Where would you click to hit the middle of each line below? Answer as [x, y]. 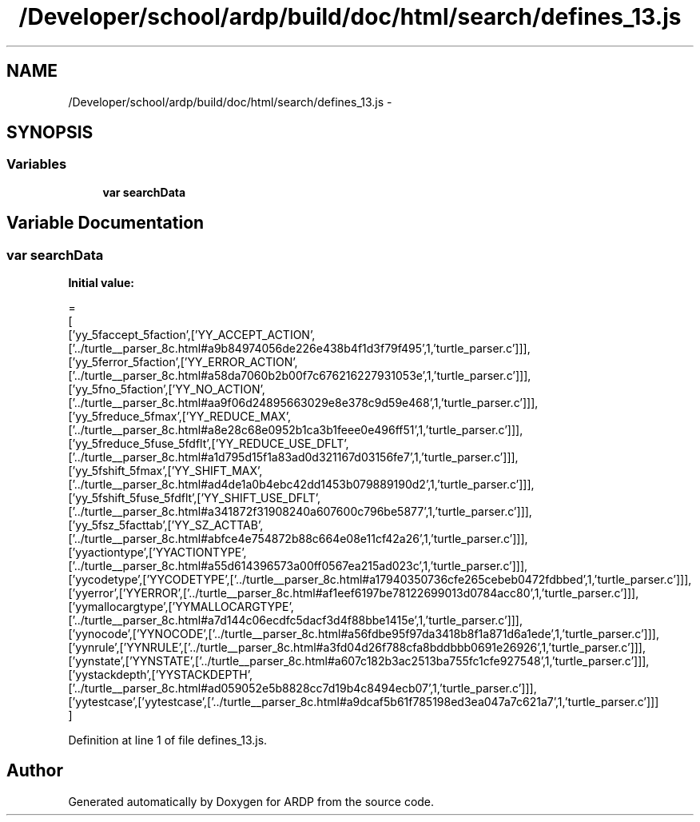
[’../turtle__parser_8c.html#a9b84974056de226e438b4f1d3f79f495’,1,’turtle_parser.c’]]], [299, 349]
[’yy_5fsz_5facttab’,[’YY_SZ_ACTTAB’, [166, 525]
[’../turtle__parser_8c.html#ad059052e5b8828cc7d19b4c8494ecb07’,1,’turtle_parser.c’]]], [302, 688]
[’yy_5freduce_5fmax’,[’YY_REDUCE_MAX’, [179, 417]
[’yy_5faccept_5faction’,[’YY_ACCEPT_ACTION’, [192, 335]
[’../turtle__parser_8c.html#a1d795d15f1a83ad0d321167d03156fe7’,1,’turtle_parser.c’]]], [293, 457]
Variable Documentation [105, 223]
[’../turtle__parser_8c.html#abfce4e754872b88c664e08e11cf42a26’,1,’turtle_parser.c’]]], [298, 539]
